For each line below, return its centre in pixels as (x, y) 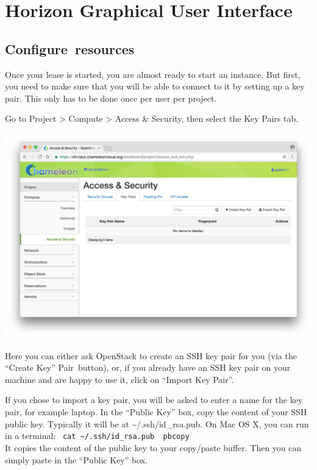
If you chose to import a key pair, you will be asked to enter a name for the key (154, 400)
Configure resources (70, 48)
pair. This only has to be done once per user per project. (111, 98)
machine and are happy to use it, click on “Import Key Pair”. (119, 379)
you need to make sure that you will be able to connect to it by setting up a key (155, 86)
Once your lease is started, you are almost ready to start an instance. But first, (153, 74)
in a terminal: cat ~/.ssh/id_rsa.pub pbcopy (97, 436)
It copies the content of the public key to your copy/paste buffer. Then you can (153, 447)
